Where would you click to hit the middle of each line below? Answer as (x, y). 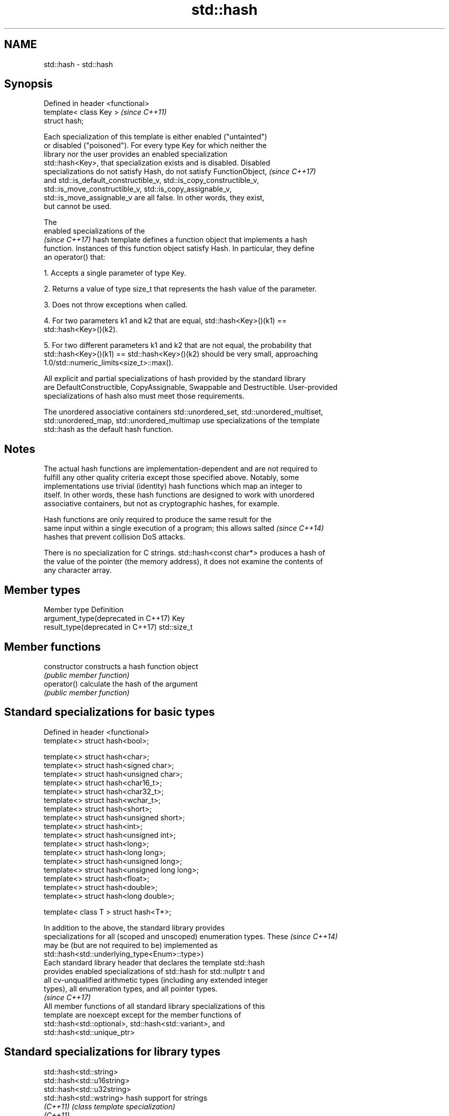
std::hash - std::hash (78, 64)
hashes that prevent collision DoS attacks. (115, 537)
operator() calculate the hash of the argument (121, 684)
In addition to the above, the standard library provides (134, 927)
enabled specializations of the (94, 231)
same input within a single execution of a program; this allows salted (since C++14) (184, 528)
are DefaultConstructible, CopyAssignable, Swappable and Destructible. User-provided (191, 387)
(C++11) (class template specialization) (109, 1106)
